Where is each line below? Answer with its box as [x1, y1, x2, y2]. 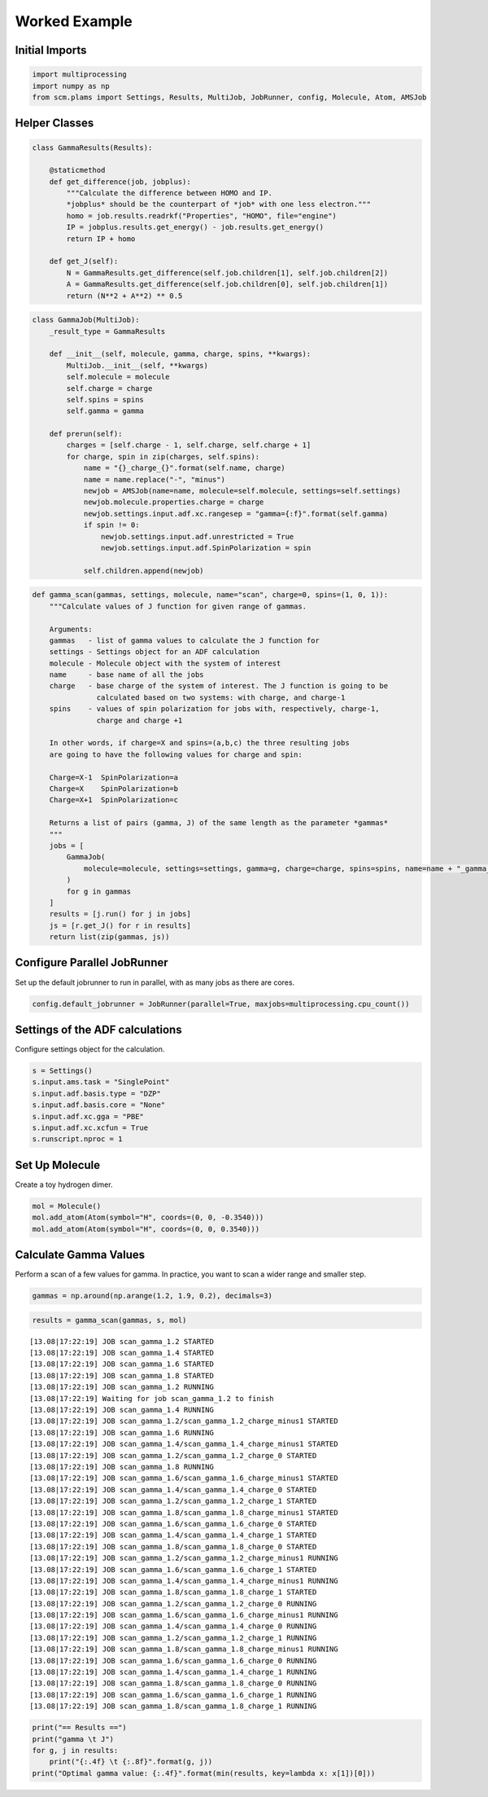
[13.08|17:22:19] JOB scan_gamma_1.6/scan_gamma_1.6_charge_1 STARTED [29, 1565, 317, 1574]
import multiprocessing [32, 70, 128, 79]
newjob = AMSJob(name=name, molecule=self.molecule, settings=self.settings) [83, 486, 402, 496]
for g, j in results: [32, 1746, 119, 1755]
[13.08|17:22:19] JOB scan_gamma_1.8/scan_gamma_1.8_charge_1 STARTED [29, 1588, 317, 1597]
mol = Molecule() [32, 1202, 102, 1210]
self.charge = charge [66, 384, 153, 393]
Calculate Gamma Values [15, 1248, 146, 1262]
